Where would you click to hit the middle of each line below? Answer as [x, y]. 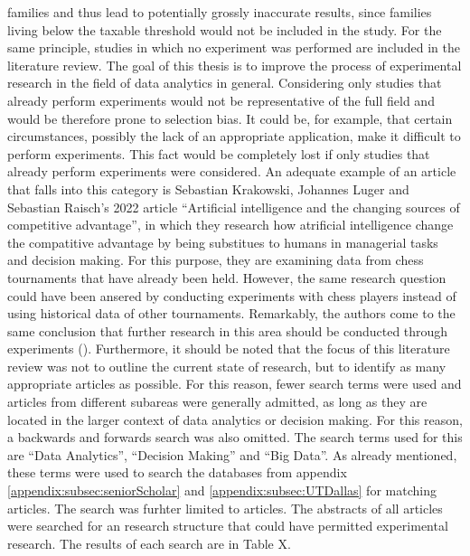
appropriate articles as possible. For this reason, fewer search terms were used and [235, 384]
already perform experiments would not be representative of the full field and [221, 100]
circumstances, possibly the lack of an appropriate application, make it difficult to [234, 136]
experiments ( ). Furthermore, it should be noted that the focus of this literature [229, 349]
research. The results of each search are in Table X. [149, 543]
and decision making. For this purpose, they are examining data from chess [216, 260]
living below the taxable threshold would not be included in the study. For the [225, 29]
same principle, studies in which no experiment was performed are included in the [234, 47]
